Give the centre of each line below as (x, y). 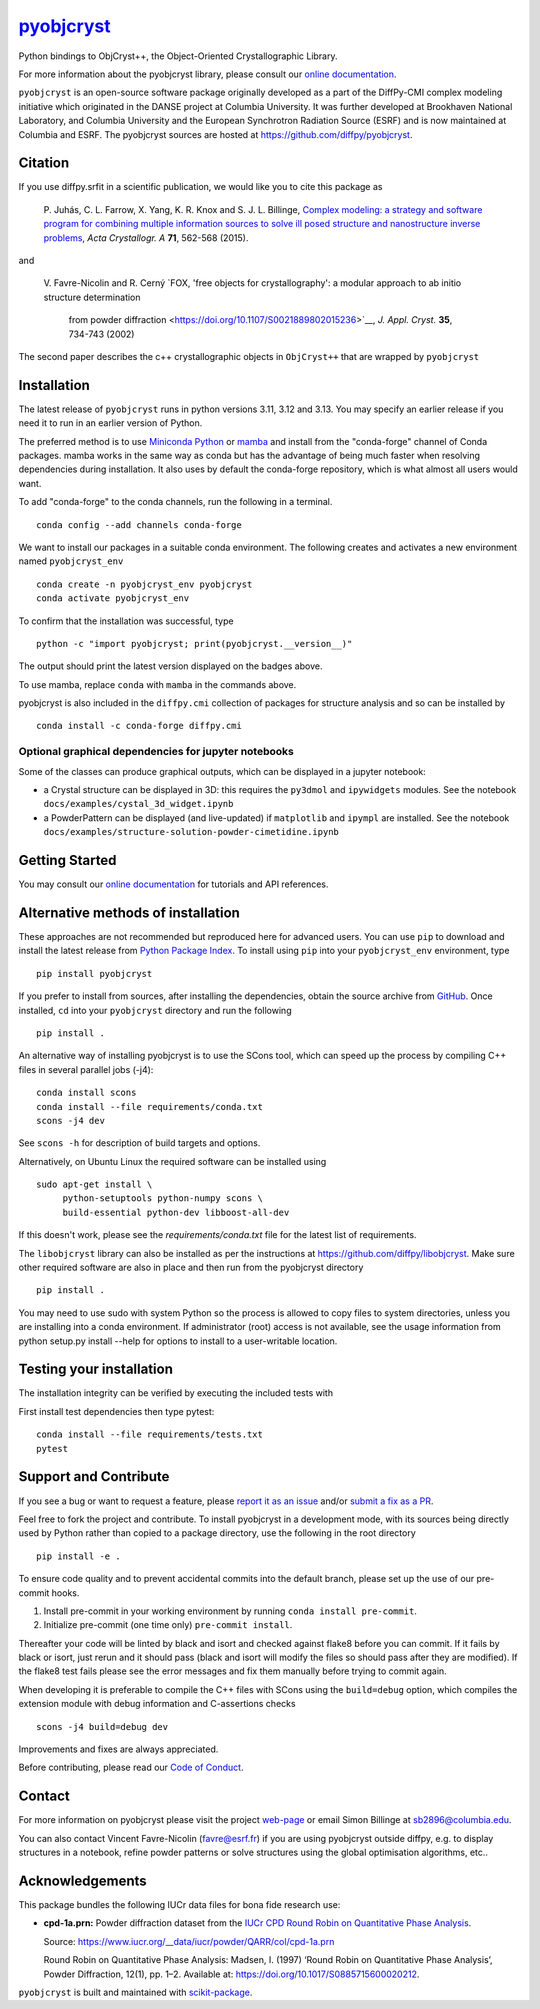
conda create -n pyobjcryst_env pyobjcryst (144, 584)
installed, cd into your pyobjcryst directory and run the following (155, 1010)
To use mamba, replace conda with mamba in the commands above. (157, 684)
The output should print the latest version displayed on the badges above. (170, 666)
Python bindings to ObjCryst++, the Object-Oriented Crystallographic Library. (178, 56)
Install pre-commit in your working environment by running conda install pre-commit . (230, 1611)
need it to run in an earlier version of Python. (110, 423)
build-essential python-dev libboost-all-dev (176, 1212)
